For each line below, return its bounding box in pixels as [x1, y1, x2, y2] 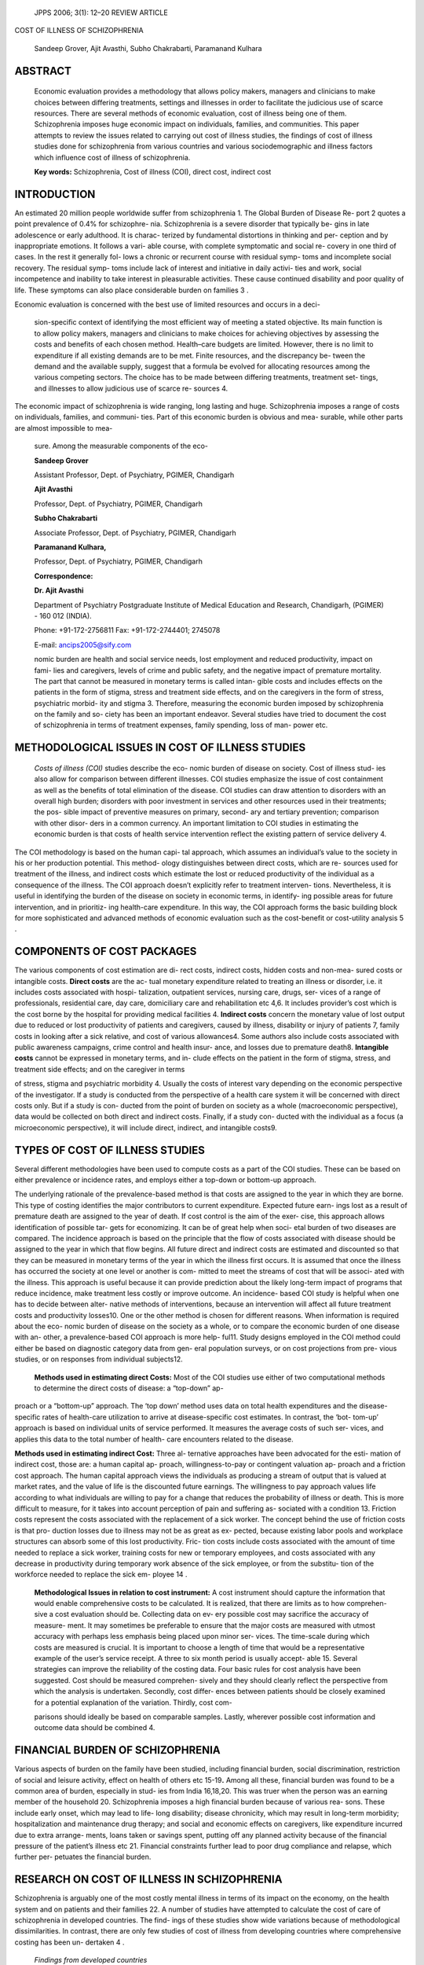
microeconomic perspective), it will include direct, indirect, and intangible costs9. [14, 1122, 278, 1132]
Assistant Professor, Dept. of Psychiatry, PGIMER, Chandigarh [34, 470, 235, 479]
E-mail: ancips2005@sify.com [34, 640, 132, 649]
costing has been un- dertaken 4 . [14, 1937, 125, 1947]
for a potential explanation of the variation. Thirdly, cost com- [34, 1698, 232, 1707]
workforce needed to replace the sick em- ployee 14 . [14, 1570, 188, 1579]
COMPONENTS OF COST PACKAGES [14, 945, 197, 958]
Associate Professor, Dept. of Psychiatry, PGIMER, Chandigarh [34, 527, 237, 538]
